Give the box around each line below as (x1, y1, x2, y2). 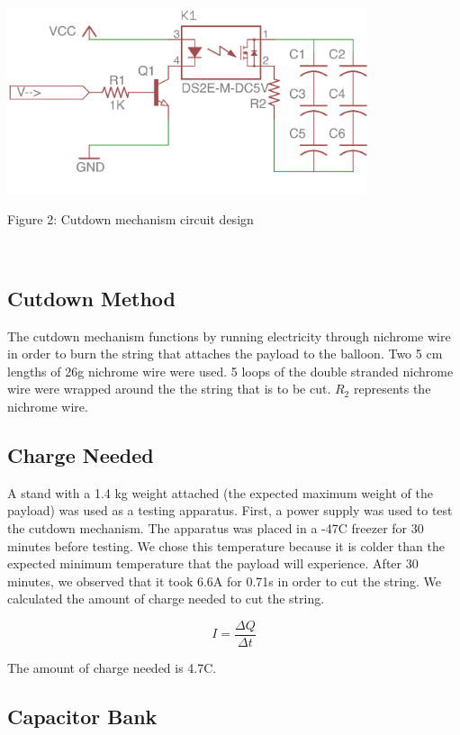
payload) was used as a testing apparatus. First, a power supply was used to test (7, 501, 453, 520)
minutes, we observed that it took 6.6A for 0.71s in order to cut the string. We (7, 571, 441, 590)
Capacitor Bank (7, 702, 158, 730)
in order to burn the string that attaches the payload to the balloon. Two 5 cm (7, 344, 443, 363)
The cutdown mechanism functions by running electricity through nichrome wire (7, 326, 451, 345)
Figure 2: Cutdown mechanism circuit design (7, 210, 254, 229)
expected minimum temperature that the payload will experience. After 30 (7, 554, 419, 573)
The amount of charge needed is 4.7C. (7, 658, 217, 676)
